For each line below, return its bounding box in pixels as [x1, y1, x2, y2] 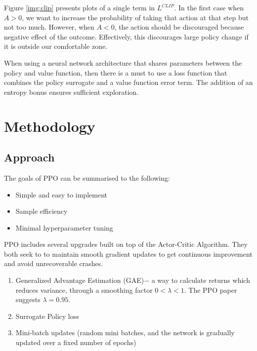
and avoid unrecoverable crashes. [4, 258, 103, 269]
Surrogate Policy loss [15, 311, 79, 321]
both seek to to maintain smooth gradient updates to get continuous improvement [4, 248, 253, 259]
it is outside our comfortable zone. [4, 41, 108, 51]
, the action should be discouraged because [114, 22, 244, 32]
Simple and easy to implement [15, 189, 107, 199]
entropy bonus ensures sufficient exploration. [4, 86, 139, 97]
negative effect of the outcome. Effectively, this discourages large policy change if [4, 31, 249, 41]
